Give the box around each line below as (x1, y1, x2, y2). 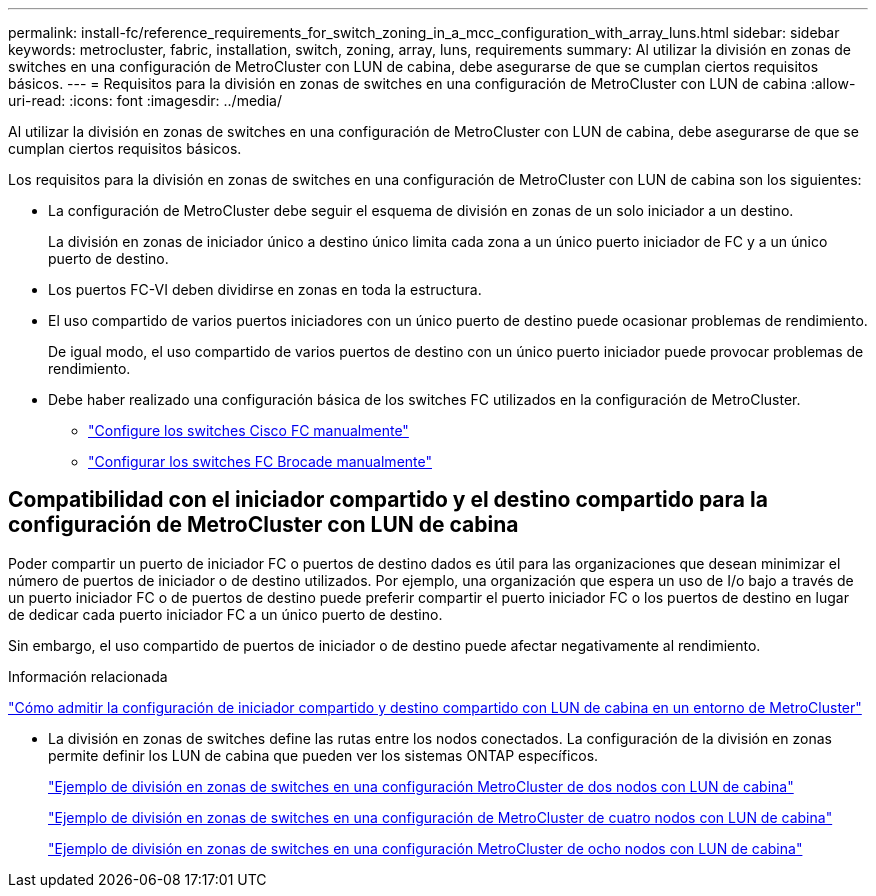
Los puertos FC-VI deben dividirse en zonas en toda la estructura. (48, 281, 482, 298)
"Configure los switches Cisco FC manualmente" (88, 422, 409, 439)
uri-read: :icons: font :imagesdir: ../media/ (8, 92, 282, 109)
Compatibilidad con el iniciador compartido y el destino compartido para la (8, 487, 768, 513)
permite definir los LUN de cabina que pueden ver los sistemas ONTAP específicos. (48, 746, 599, 764)
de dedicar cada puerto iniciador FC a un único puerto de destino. (8, 605, 443, 623)
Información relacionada (8, 667, 168, 685)
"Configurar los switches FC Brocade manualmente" (88, 453, 432, 470)
